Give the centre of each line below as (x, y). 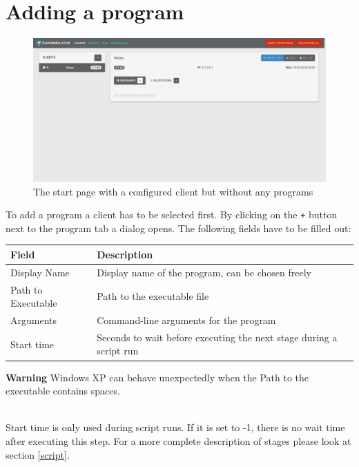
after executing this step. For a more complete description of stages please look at (178, 440)
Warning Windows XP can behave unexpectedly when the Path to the (157, 377)
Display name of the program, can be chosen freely (204, 272)
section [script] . (38, 454)
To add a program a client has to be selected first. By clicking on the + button (172, 215)
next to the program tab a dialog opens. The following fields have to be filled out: (178, 228)
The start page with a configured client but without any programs (173, 191)
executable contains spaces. (63, 391)
